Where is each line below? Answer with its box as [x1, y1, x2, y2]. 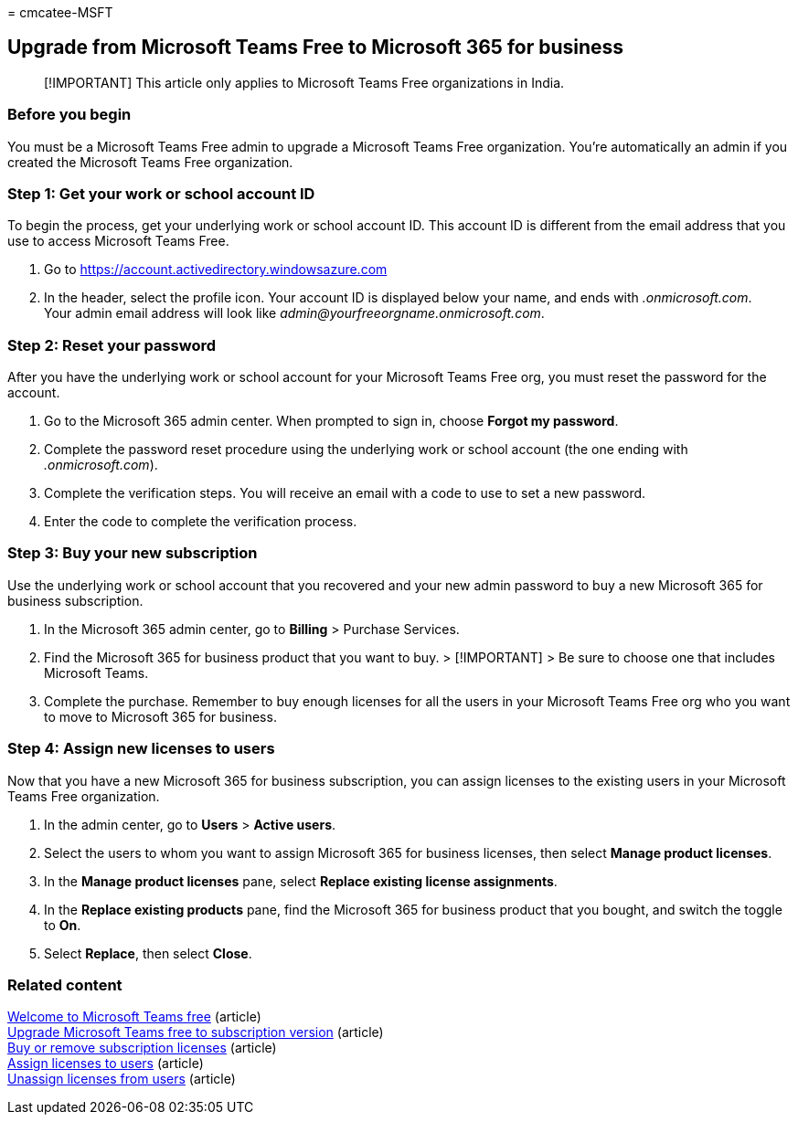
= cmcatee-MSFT [7, 5, 113, 20]
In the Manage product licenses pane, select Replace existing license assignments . [44, 873, 558, 889]
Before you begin [7, 105, 132, 124]
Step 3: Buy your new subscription [7, 544, 258, 563]
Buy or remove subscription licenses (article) [7, 1040, 277, 1056]
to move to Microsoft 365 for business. [44, 708, 277, 725]
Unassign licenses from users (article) [7, 1071, 236, 1087]
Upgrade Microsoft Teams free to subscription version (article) [7, 1024, 384, 1041]
